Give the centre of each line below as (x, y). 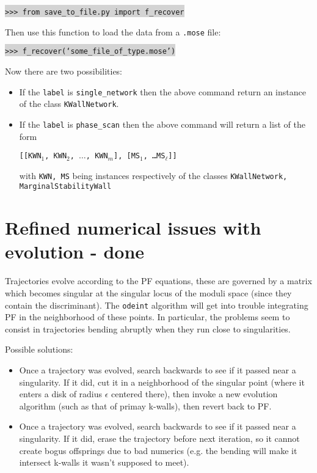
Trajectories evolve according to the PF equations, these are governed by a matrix (158, 281)
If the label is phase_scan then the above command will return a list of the (162, 124)
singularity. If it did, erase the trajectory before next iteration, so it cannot (159, 438)
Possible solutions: (39, 349)
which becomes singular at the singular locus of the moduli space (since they (148, 293)
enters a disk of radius (61, 394)
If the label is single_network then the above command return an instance (162, 91)
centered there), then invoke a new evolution (195, 394)
